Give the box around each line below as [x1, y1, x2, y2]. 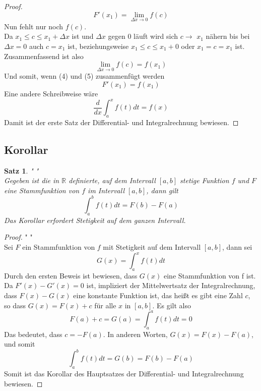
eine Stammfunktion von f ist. [163, 270, 256, 281]
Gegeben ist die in [4, 175, 59, 186]
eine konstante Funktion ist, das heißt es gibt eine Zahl [73, 290, 243, 301]
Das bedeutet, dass [4, 328, 62, 339]
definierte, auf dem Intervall [69, 175, 156, 186]
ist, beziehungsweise [68, 41, 129, 51]
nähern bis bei [206, 31, 250, 41]
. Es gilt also [152, 300, 191, 310]
